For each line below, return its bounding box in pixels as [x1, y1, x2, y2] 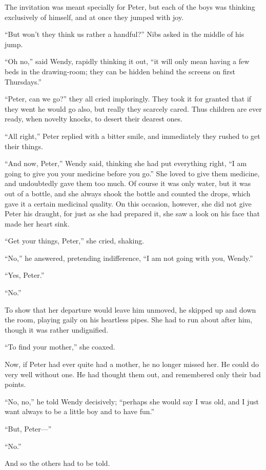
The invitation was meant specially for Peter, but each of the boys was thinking [5, 2, 255, 12]
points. [5, 379, 26, 390]
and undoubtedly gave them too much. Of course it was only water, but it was [5, 178, 251, 189]
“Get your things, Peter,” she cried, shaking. [5, 235, 145, 246]
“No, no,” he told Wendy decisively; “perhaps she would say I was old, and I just [5, 396, 259, 406]
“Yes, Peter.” [5, 270, 45, 280]
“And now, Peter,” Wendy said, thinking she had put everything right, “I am [5, 158, 247, 169]
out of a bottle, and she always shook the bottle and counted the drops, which [5, 188, 251, 198]
